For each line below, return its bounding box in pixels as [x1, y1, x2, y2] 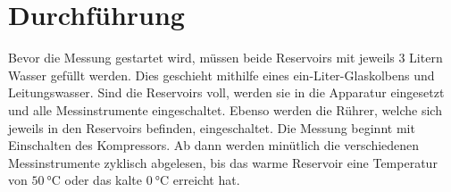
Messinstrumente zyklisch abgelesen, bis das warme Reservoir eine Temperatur [8, 153, 438, 171]
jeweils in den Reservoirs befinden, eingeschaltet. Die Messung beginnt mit [8, 118, 415, 137]
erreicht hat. [172, 171, 240, 189]
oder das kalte [64, 171, 143, 189]
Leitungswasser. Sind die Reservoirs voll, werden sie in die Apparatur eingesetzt [8, 83, 445, 102]
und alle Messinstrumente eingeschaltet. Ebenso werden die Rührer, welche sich [8, 100, 442, 119]
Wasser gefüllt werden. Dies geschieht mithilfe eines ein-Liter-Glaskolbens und [8, 65, 435, 84]
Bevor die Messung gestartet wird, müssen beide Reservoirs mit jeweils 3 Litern [8, 48, 443, 67]
